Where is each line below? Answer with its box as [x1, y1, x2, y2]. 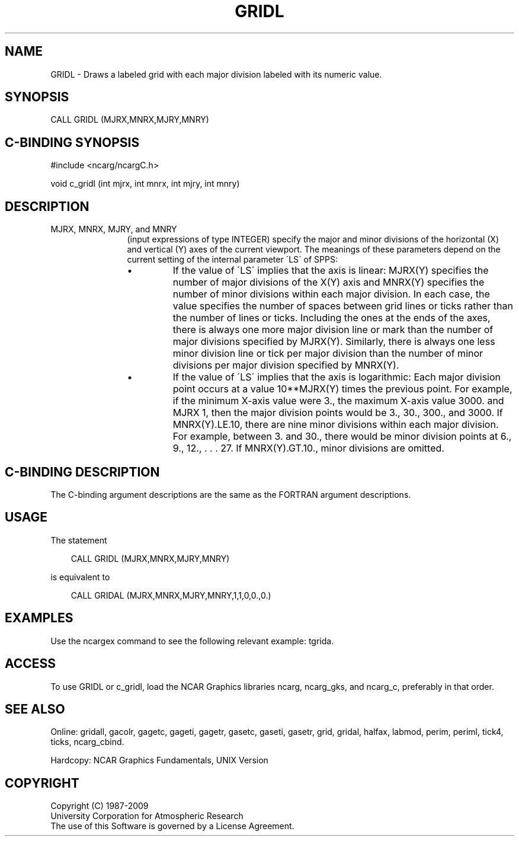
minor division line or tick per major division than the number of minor [172, 347, 483, 360]
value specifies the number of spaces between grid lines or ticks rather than [172, 300, 513, 312]
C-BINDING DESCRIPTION [5, 464, 160, 479]
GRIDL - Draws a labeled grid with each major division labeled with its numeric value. [50, 69, 382, 79]
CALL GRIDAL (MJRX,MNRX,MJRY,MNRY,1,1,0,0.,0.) [71, 590, 271, 600]
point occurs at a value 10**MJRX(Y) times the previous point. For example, [172, 383, 512, 395]
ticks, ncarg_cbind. [50, 737, 124, 747]
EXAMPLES [5, 610, 73, 626]
